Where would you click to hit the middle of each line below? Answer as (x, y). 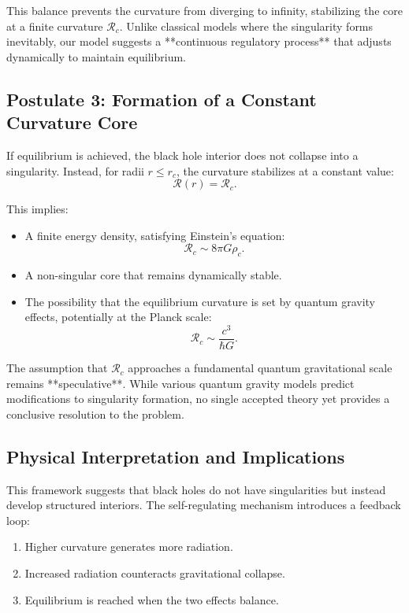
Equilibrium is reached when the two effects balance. (152, 599)
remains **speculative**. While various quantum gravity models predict (180, 383)
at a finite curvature (55, 26)
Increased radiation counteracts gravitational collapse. (155, 573)
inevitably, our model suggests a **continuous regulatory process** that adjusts (199, 41)
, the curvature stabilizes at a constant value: (285, 170)
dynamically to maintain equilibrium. (96, 56)
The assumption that (57, 368)
